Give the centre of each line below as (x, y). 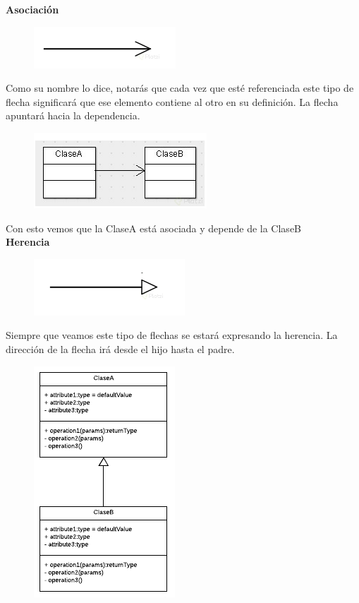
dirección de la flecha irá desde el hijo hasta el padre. (120, 348)
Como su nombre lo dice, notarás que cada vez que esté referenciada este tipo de (180, 88)
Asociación (32, 9)
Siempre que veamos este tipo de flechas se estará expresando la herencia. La (172, 335)
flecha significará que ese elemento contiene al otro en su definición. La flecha (172, 101)
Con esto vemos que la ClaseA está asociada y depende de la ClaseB (154, 228)
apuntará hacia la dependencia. (73, 115)
